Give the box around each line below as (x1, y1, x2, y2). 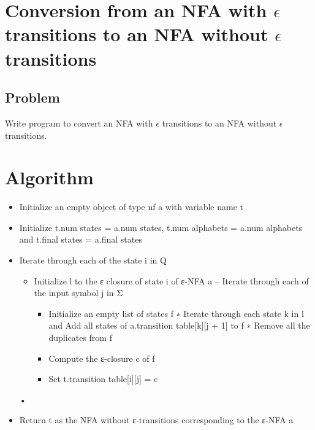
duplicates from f (48, 331, 112, 344)
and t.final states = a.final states (19, 233, 142, 246)
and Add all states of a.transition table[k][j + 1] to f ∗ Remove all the (48, 319, 310, 332)
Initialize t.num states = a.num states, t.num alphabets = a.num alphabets (19, 221, 303, 233)
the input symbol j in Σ (34, 286, 123, 299)
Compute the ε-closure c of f (48, 351, 155, 364)
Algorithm (5, 165, 94, 190)
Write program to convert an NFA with (5, 116, 153, 129)
